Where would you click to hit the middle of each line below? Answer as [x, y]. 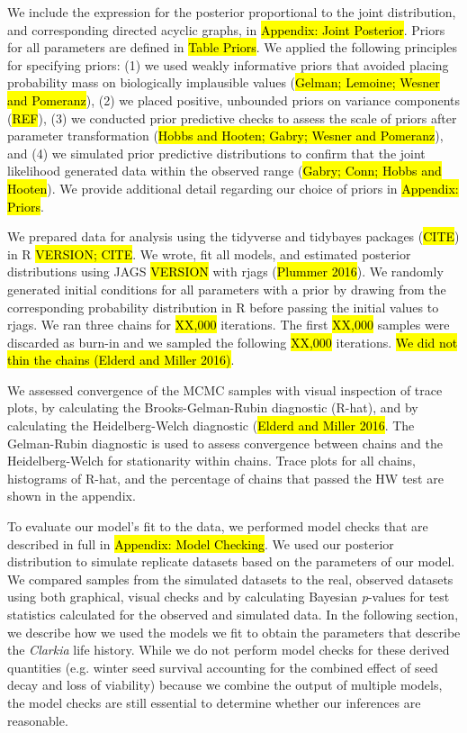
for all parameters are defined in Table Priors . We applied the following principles [233, 47]
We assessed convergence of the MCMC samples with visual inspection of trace [225, 389]
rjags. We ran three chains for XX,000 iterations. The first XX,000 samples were [229, 325]
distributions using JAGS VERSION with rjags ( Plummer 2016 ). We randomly [225, 271]
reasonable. [38, 720]
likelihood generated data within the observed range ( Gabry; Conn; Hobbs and [225, 171]
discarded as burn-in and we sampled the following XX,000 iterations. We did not [233, 342]
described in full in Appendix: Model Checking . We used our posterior [201, 543]
